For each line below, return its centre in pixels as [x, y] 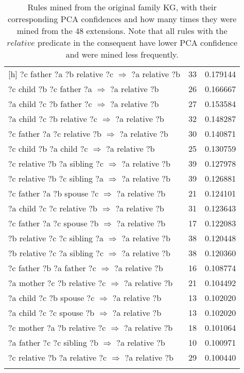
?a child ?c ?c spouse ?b [51, 313]
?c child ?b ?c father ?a [50, 89]
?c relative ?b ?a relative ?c [58, 357]
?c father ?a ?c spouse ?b [54, 223]
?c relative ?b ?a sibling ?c [56, 163]
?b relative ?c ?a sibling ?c [56, 253]
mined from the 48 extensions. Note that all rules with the [122, 31]
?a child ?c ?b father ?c [50, 104]
